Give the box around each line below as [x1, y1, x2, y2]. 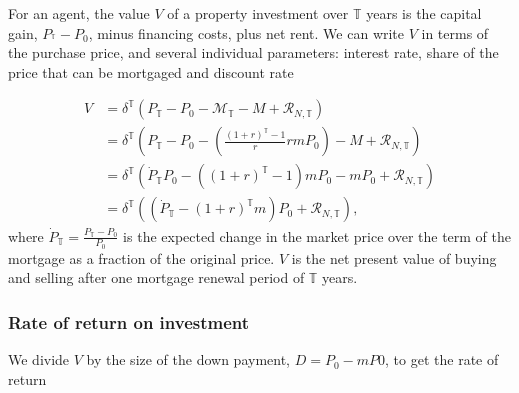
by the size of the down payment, [86, 349, 291, 370]
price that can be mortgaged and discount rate [8, 61, 294, 82]
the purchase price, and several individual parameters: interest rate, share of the [8, 42, 499, 63]
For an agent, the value [8, 3, 150, 23]
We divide [8, 349, 70, 370]
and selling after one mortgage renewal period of [8, 267, 305, 288]
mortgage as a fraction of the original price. [8, 247, 275, 268]
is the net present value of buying [291, 247, 497, 268]
